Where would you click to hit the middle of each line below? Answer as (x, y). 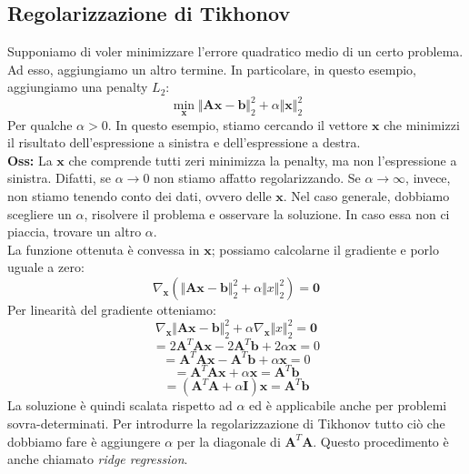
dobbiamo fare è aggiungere (84, 441)
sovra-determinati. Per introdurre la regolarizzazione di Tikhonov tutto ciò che (226, 424)
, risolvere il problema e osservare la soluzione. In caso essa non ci (267, 213)
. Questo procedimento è (381, 441)
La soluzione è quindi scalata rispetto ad (120, 405)
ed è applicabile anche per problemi (348, 405)
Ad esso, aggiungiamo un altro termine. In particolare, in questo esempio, (212, 69)
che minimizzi (422, 124)
